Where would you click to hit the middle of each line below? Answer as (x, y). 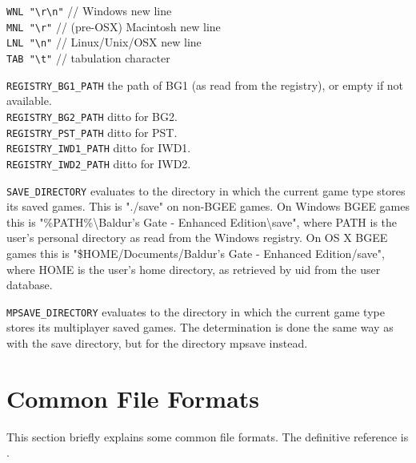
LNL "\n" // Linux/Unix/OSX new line (104, 42)
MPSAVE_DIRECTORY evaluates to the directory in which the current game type (196, 311)
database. (30, 285)
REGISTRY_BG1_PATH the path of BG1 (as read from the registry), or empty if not (205, 85)
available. (29, 101)
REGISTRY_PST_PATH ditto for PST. (92, 132)
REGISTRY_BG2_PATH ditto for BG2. (92, 116)
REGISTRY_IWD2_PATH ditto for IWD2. (99, 163)
